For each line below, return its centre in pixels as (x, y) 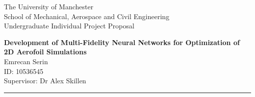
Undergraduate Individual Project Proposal (69, 26)
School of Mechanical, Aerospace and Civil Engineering (87, 16)
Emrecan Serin (26, 61)
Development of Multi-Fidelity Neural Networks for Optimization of (122, 42)
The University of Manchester (49, 6)
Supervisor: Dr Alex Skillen (45, 81)
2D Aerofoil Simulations (45, 52)
